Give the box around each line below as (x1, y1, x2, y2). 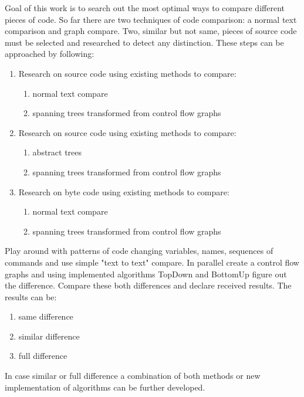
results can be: (5, 290, 57, 303)
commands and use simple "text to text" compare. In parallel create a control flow (5, 256, 299, 268)
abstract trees (32, 146, 82, 158)
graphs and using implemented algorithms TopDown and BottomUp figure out (5, 267, 287, 280)
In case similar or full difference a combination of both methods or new (5, 369, 261, 382)
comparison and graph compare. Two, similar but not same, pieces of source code (5, 25, 297, 37)
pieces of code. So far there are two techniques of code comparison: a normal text (5, 13, 297, 25)
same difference (18, 310, 73, 323)
